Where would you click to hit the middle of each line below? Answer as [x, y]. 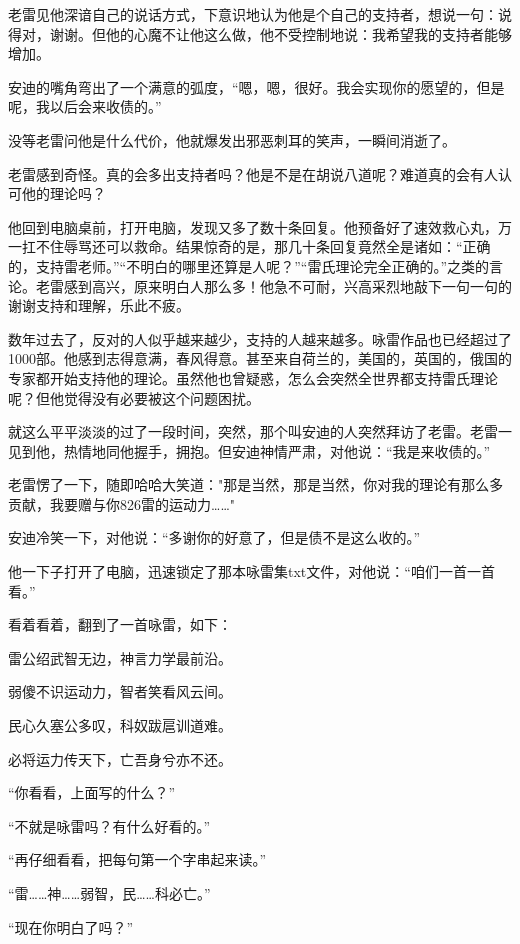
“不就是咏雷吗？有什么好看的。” [109, 825]
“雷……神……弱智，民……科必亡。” [109, 893]
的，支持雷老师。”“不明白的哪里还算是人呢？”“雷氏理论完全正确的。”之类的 [249, 265]
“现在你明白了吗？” [71, 926]
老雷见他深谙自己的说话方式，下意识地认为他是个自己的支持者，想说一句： [253, 14]
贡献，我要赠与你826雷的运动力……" [121, 503]
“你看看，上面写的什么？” [92, 792]
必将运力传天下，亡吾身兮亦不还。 [120, 758]
